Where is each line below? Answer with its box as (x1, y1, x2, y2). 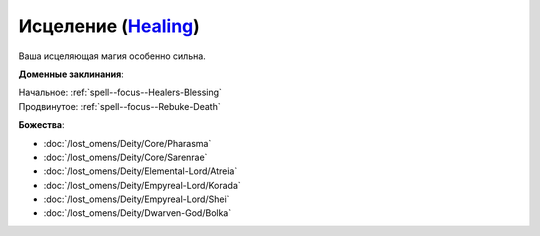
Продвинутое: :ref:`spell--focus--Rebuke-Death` (18, 100, 221, 112)
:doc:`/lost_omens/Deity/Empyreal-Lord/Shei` (43, 193, 230, 205)
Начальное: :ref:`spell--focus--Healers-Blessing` (18, 86, 222, 99)
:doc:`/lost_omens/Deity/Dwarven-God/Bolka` (43, 207, 232, 219)
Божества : (18, 119, 65, 131)
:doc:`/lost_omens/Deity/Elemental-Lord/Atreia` (43, 165, 238, 177)
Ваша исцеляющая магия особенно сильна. (18, 50, 207, 62)
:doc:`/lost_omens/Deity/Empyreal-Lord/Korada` (43, 179, 242, 191)
